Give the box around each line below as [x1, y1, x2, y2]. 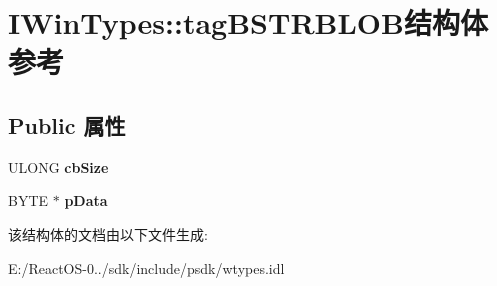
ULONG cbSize [8, 156, 109, 177]
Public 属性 [8, 109, 126, 140]
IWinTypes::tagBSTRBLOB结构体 [8, 2, 488, 43]
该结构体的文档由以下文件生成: [8, 223, 208, 244]
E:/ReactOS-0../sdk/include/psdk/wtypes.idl [8, 257, 285, 278]
